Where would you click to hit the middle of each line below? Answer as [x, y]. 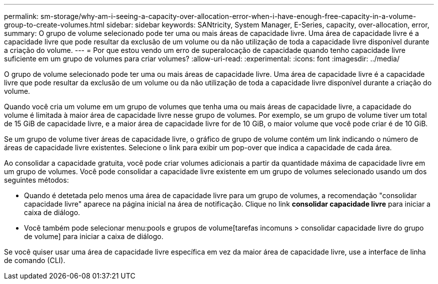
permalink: [21, 16]
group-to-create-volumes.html [54, 25]
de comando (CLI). [35, 260]
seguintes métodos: [36, 180]
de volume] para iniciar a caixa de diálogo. [94, 236]
